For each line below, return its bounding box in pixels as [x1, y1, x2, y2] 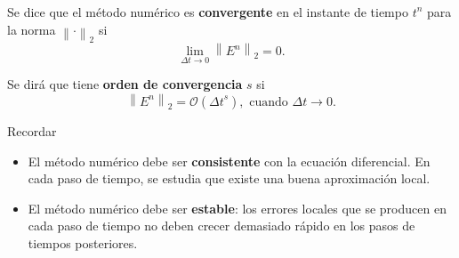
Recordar [7, 121, 57, 140]
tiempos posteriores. [28, 233, 138, 252]
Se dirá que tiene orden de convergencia [7, 75, 243, 93]
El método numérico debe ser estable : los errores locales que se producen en [28, 198, 447, 217]
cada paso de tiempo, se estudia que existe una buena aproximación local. [28, 169, 431, 188]
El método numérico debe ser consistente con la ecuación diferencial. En [28, 151, 431, 170]
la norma [7, 20, 56, 38]
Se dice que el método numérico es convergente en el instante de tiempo [7, 2, 408, 20]
